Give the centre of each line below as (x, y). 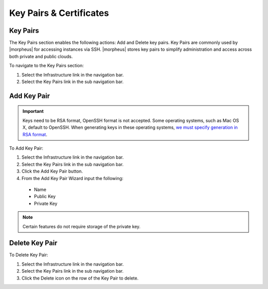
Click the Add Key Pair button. (52, 171)
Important (33, 111)
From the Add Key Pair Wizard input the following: (72, 178)
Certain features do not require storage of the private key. (82, 226)
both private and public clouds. (41, 56)
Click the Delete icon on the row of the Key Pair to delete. (80, 278)
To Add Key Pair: (26, 148)
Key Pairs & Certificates (59, 13)
